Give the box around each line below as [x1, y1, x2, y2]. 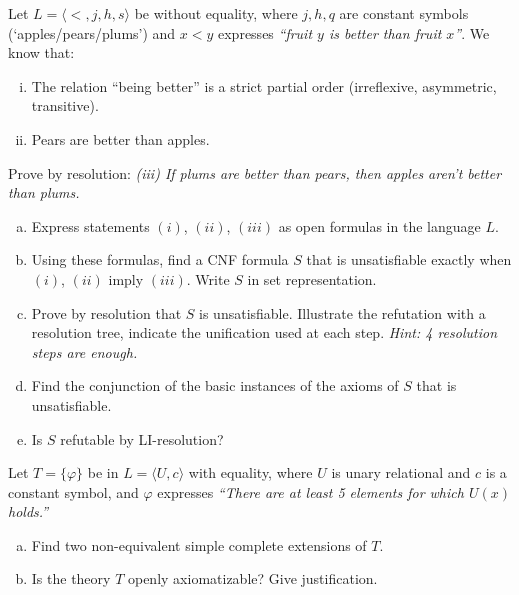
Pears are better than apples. [31, 128, 210, 149]
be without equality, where [134, 3, 298, 23]
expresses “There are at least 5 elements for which [157, 481, 464, 502]
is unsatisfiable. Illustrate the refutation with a [199, 302, 486, 323]
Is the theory [31, 568, 111, 589]
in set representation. [247, 268, 377, 289]
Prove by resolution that [31, 302, 182, 323]
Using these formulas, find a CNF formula [31, 249, 289, 270]
